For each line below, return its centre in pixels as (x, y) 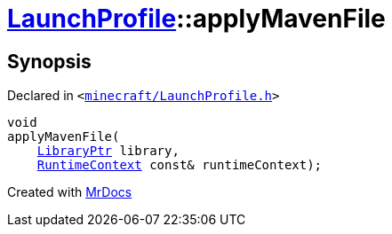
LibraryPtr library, (108, 151)
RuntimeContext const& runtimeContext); (180, 165)
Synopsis (49, 61)
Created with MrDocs (70, 192)
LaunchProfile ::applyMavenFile (196, 19)
